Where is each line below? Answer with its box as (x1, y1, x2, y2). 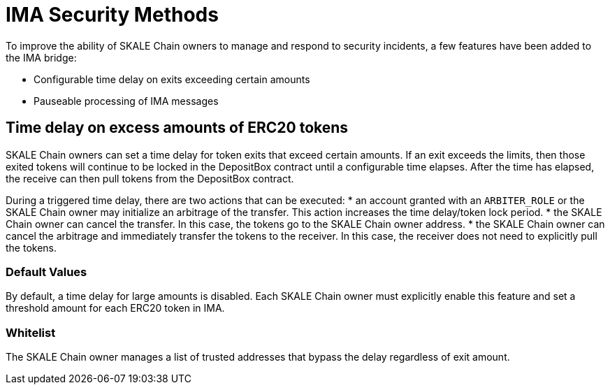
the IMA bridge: (6, 51, 77, 64)
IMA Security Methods (6, 3, 219, 27)
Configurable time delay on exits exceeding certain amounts (34, 73, 310, 85)
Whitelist (6, 325, 56, 340)
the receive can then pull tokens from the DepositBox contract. (6, 172, 294, 185)
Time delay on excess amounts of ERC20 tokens (6, 119, 349, 137)
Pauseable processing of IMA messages (34, 94, 219, 107)
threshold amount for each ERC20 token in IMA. (6, 302, 225, 315)
